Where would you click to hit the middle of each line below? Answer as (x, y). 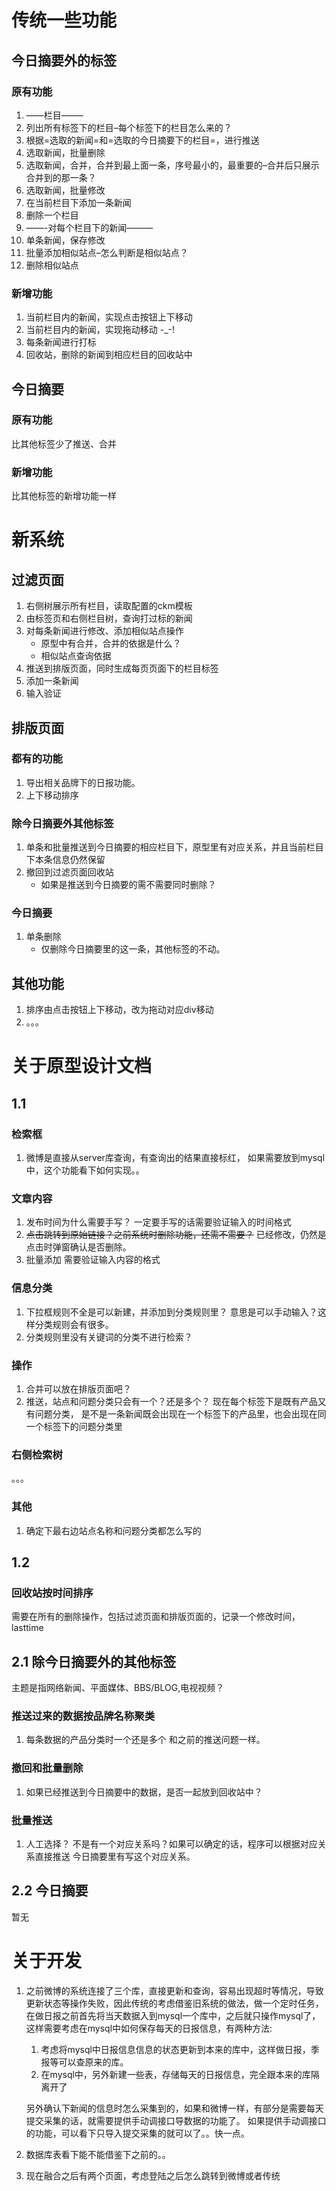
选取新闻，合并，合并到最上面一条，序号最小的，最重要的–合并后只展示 (172, 165)
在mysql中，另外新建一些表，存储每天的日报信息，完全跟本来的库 (175, 2074)
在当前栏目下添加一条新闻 (78, 202)
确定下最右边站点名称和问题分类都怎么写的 (113, 1530)
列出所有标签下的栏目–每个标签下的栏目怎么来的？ (129, 127)
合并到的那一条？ (61, 177)
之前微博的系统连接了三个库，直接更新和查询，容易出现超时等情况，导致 (174, 1990)
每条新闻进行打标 (61, 342)
